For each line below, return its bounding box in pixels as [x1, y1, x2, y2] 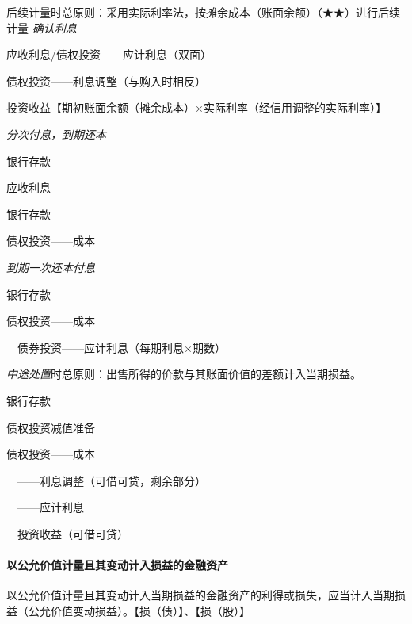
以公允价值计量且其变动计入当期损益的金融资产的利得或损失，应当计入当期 [6, 587, 395, 603]
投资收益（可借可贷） [17, 525, 128, 542]
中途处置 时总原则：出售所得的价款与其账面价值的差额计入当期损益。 [6, 366, 361, 382]
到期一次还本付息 [6, 258, 95, 275]
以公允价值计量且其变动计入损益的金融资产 [6, 557, 228, 573]
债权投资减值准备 [6, 419, 95, 435]
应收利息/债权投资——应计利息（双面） [6, 46, 212, 63]
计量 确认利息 [6, 19, 77, 36]
